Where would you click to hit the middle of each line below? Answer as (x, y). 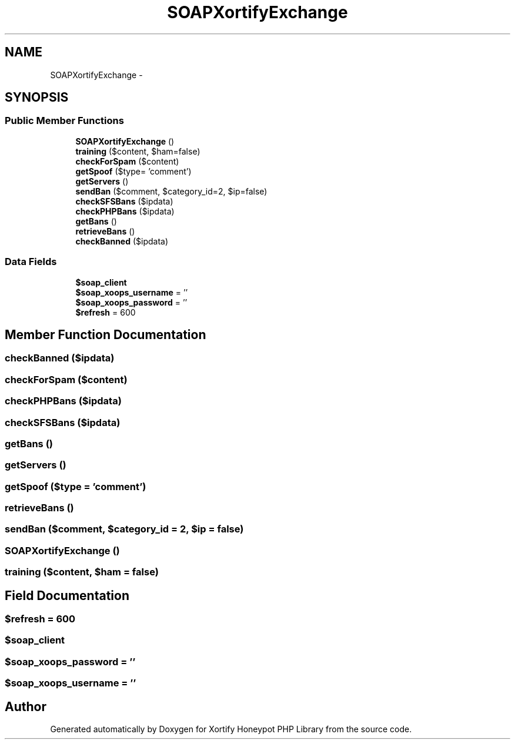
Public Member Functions (64, 121)
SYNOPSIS (37, 98)
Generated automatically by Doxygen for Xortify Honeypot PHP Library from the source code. (231, 729)
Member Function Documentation (106, 334)
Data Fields (31, 262)
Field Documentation (67, 595)
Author (26, 706)
